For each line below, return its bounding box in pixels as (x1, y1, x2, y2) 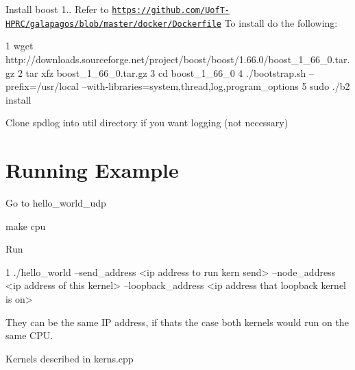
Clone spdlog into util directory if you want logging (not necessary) (5, 115, 289, 130)
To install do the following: (224, 15, 338, 30)
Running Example (5, 156, 179, 184)
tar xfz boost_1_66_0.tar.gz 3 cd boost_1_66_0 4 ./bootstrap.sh (25, 65, 306, 80)
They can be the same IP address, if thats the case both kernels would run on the (5, 314, 349, 329)
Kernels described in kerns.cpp (5, 351, 134, 365)
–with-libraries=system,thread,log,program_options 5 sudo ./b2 (82, 79, 350, 93)
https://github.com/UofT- (112, 5, 230, 15)
